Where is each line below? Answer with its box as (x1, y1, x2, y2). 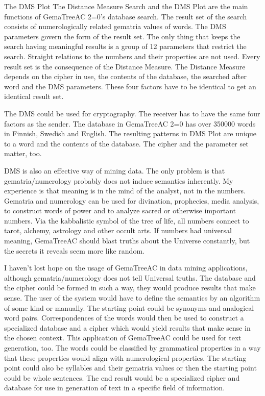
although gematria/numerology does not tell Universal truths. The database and (4, 272, 256, 283)
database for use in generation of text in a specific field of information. (4, 382, 225, 393)
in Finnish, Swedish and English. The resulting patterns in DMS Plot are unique (4, 128, 257, 139)
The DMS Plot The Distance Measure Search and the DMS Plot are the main (4, 1, 248, 11)
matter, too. (4, 148, 42, 159)
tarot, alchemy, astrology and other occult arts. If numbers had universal (4, 225, 232, 236)
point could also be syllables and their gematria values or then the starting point (4, 362, 257, 373)
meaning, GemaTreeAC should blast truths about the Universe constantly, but (4, 235, 250, 246)
